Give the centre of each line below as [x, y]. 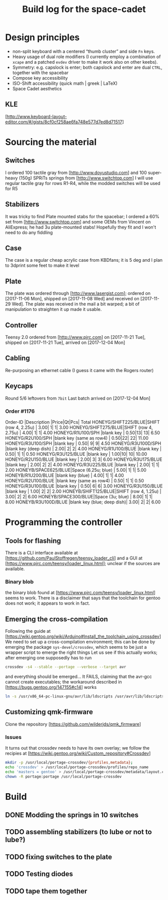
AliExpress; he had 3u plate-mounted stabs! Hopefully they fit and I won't [81, 227]
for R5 [11, 189]
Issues [13, 737]
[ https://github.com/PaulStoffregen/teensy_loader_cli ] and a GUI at [74, 558]
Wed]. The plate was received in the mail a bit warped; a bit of [76, 304]
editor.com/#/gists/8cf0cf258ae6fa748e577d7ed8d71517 [64, 122]
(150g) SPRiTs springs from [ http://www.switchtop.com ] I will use [86, 178]
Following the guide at [28, 631]
